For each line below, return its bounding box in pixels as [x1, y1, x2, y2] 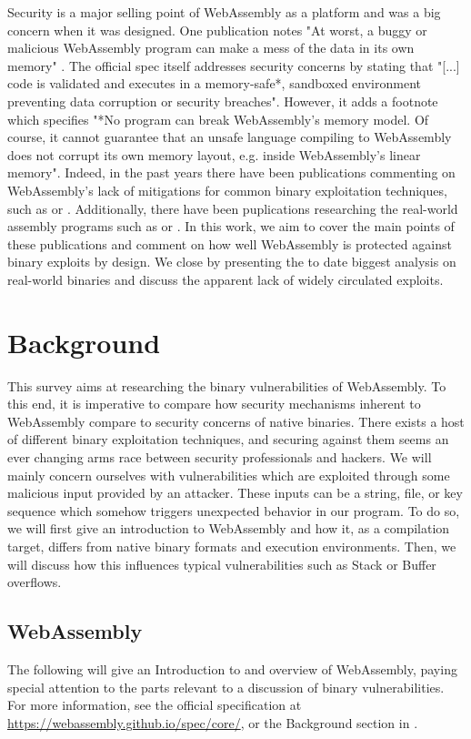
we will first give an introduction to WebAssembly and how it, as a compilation [7, 519, 450, 538]
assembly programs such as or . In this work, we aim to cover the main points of [7, 217, 455, 236]
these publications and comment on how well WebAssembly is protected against [7, 234, 452, 253]
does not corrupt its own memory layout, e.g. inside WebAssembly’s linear [7, 145, 421, 164]
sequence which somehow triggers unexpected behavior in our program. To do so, [7, 501, 460, 520]
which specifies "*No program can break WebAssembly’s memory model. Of [7, 109, 429, 128]
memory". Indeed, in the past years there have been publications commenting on [7, 163, 456, 182]
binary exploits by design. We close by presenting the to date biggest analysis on [7, 252, 456, 271]
